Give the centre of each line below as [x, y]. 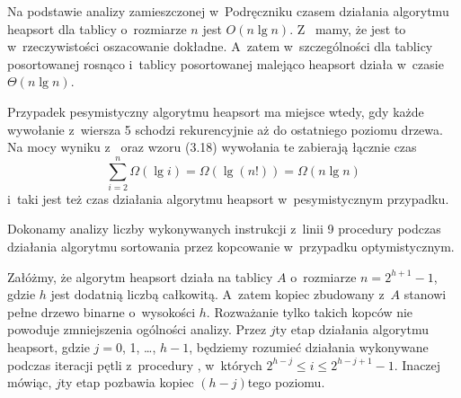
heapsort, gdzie [49, 347]
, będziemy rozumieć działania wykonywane [309, 347]
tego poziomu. [286, 382]
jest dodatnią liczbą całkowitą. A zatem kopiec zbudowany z [217, 294]
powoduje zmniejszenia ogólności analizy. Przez [137, 329]
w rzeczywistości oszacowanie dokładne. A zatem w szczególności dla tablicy [220, 46]
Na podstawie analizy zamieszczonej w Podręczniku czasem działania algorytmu [228, 11]
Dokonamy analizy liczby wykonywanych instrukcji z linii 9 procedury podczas [224, 229]
